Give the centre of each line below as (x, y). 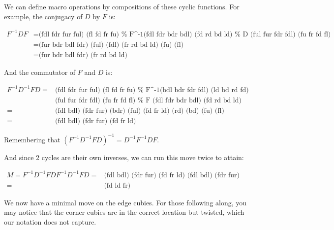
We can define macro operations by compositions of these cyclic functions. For (122, 6)
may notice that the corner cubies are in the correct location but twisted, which (124, 212)
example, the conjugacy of (43, 16)
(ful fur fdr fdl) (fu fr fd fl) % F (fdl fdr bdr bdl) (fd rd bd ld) (148, 100)
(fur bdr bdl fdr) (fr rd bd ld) (83, 55)
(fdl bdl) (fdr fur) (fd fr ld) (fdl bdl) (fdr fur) (172, 175)
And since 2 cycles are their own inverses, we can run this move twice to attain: (124, 157)
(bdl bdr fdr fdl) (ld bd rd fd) (204, 90)
